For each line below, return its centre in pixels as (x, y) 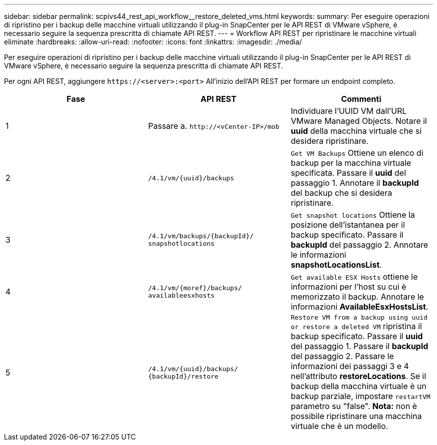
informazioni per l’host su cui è (348, 287)
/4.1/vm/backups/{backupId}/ (201, 236)
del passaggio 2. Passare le (342, 356)
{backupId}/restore (183, 376)
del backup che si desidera (341, 193)
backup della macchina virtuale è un (358, 386)
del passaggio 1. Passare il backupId (359, 346)
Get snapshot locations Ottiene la (353, 215)
